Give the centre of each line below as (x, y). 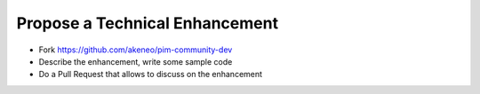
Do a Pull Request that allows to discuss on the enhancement (150, 74)
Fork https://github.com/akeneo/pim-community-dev (136, 50)
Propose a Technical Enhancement (148, 23)
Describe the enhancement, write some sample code (136, 61)
